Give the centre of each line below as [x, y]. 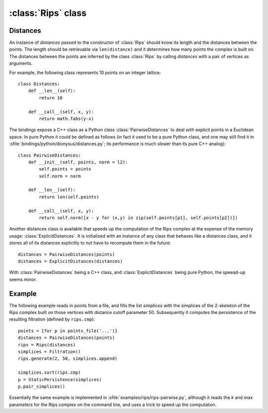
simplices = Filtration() [50, 352]
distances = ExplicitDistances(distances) [70, 261]
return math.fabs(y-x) [67, 119]
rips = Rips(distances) [47, 345]
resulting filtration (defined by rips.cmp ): [52, 319]
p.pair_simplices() [42, 386]
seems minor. [23, 279]
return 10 [51, 98]
